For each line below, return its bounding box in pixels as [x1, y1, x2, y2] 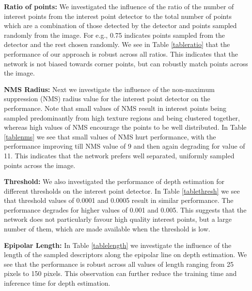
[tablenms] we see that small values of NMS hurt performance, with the [4, 131, 216, 141]
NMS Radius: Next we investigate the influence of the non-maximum [4, 84, 215, 94]
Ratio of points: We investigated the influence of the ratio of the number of [4, 1, 234, 11]
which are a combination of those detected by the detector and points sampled [4, 20, 237, 31]
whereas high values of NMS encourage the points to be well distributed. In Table [4, 122, 247, 132]
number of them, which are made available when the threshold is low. [4, 224, 210, 234]
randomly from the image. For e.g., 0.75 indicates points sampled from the [4, 30, 225, 40]
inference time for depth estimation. [4, 278, 110, 288]
